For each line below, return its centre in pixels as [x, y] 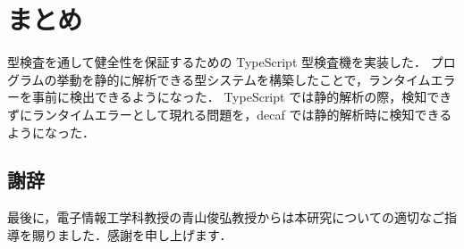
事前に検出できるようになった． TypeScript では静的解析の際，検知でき [242, 97]
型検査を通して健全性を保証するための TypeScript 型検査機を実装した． [217, 62]
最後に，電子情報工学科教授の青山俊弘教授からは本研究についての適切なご [226, 217]
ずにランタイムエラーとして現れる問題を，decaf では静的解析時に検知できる [230, 114]
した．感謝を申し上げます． [151, 234]
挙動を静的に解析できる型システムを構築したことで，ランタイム [244, 79]
